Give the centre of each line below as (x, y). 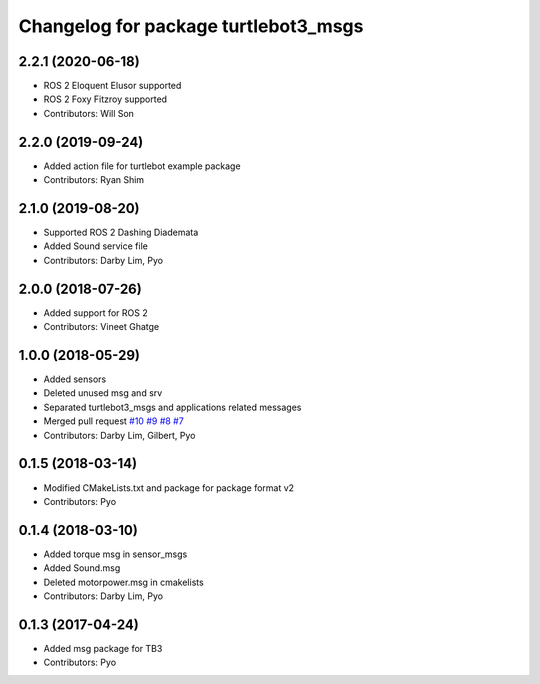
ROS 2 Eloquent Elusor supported (112, 86)
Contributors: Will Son (89, 113)
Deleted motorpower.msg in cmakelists (123, 582)
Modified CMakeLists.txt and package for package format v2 (169, 487)
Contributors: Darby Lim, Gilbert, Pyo (119, 435)
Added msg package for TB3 (103, 648)
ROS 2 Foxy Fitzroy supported (105, 99)
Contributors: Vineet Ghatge (101, 327)
